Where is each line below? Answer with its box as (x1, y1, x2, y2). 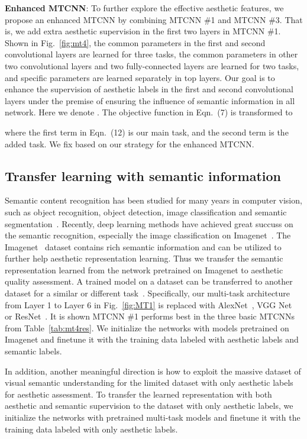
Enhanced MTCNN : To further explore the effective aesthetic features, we (5, 2, 284, 14)
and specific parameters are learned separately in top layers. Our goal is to (5, 71, 275, 83)
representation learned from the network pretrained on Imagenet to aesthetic (5, 263, 283, 276)
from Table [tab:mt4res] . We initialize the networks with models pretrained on (5, 321, 289, 334)
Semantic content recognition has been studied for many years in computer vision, (5, 194, 302, 206)
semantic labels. (5, 345, 62, 357)
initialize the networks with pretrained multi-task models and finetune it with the (5, 411, 300, 424)
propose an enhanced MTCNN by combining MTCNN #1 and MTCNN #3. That (5, 13, 303, 25)
